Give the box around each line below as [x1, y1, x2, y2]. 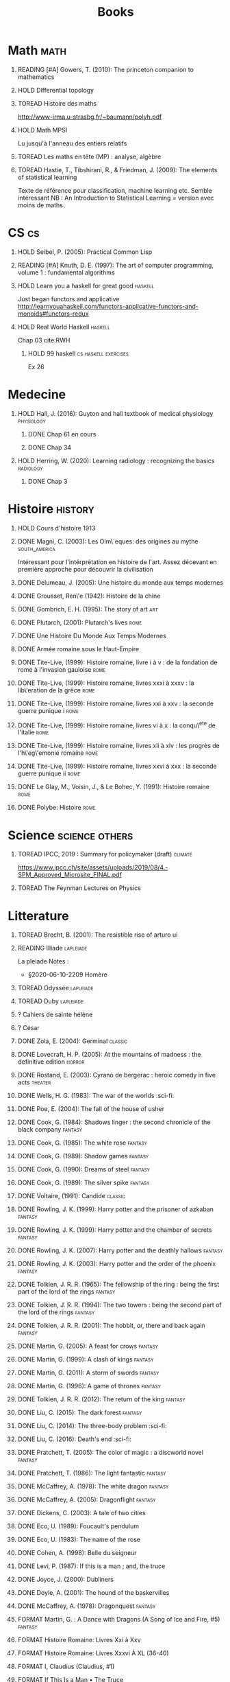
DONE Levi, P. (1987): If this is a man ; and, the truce [17, 1562, 166, 1570]
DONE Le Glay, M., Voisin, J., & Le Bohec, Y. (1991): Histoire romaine [17, 783, 209, 791]
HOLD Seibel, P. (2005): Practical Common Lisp [17, 248, 153, 256]
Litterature [8, 908, 69, 924]
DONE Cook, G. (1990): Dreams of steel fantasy [17, 1165, 150, 1173]
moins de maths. [17, 200, 65, 209]
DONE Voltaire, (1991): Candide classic [17, 1192, 126, 1200]
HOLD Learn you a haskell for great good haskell [17, 281, 155, 290]
